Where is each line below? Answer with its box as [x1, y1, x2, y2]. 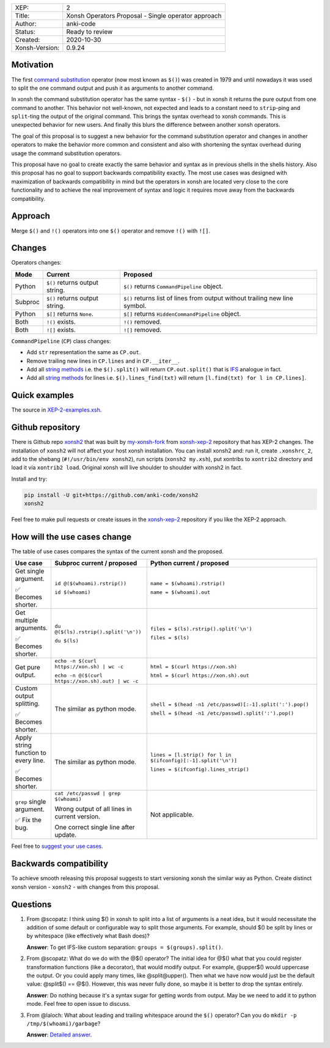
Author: [15, 20, 37, 27]
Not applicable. [150, 810, 194, 819]
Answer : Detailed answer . [26, 1031, 92, 1038]
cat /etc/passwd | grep [54, 790, 121, 797]
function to [15, 749, 47, 757]
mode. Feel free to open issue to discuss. [26, 1000, 131, 1008]
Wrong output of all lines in [54, 805, 132, 813]
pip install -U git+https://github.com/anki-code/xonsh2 [24, 492, 199, 498]
